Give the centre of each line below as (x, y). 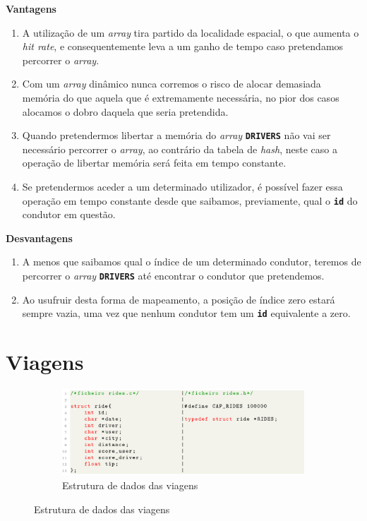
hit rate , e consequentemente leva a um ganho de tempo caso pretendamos (183, 46)
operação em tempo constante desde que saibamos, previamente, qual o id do (190, 200)
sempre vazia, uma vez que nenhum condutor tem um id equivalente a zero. (186, 313)
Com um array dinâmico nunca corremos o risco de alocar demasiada (172, 84)
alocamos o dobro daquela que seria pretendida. (125, 111)
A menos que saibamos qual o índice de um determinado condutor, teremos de (192, 262)
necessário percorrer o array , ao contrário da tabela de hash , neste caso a (180, 149)
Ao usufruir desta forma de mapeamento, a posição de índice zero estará (179, 299)
